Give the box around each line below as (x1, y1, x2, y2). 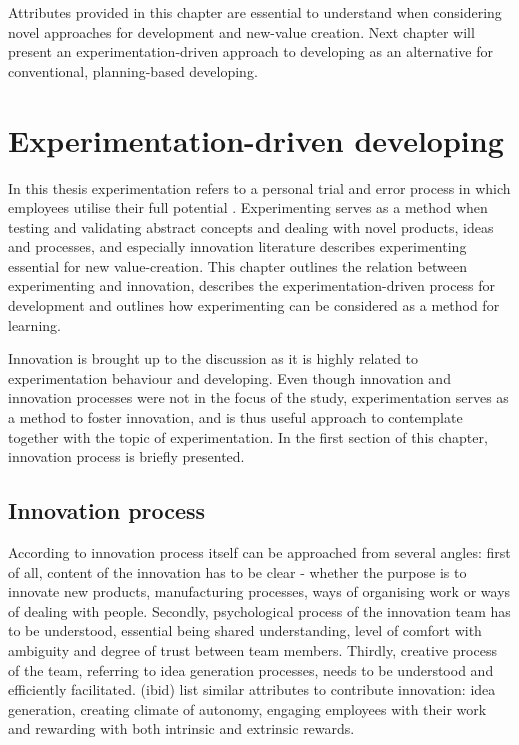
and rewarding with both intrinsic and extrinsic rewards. (8, 718, 355, 739)
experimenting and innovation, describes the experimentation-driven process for (8, 275, 496, 296)
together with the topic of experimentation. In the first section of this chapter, (8, 426, 488, 447)
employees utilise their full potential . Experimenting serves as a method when (8, 197, 488, 218)
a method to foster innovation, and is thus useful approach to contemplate (8, 407, 463, 428)
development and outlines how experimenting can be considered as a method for (8, 295, 500, 316)
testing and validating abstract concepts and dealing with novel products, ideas (8, 216, 494, 237)
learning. (8, 314, 61, 335)
